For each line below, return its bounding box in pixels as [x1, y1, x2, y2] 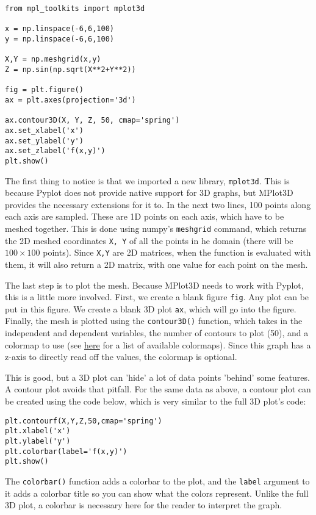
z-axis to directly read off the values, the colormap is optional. [5, 350, 237, 363]
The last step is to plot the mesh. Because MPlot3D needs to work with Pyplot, [5, 278, 304, 291]
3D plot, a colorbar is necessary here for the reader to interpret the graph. [5, 499, 282, 511]
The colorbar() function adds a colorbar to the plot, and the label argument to [5, 474, 310, 487]
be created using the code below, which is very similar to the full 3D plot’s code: [5, 395, 306, 408]
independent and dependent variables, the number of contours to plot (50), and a [5, 326, 309, 339]
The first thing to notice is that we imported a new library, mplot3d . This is [5, 174, 290, 187]
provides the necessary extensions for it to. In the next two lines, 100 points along [5, 198, 311, 211]
